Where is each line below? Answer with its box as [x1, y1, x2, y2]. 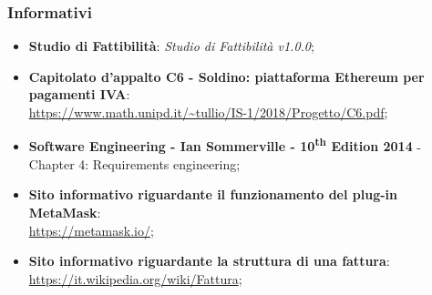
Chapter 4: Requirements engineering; [28, 154, 241, 173]
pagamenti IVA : [28, 85, 130, 104]
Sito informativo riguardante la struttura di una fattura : [28, 251, 390, 270]
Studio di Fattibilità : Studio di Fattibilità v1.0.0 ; [28, 36, 314, 56]
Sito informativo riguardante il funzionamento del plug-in [28, 185, 397, 204]
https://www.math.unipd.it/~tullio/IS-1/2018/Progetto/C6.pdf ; [28, 103, 388, 121]
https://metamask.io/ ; [28, 220, 154, 239]
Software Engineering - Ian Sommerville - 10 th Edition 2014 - [28, 134, 422, 156]
